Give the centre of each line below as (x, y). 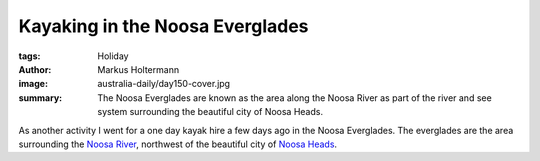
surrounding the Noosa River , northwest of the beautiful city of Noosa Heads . (178, 144)
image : (33, 84)
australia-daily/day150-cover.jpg (163, 84)
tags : (29, 56)
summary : (40, 97)
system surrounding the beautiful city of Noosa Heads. (210, 112)
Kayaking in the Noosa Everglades (163, 26)
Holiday (113, 56)
